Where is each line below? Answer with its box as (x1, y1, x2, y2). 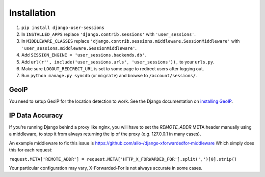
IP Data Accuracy (9, 111, 63, 119)
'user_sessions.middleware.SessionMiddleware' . (21, 45, 137, 51)
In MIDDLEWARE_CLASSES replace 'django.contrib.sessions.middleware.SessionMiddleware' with (21, 38, 240, 44)
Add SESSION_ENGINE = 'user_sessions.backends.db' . (21, 52, 146, 58)
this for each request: (9, 147, 53, 153)
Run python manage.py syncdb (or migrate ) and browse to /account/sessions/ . (21, 73, 197, 79)
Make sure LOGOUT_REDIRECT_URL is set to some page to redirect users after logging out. (21, 65, 204, 71)
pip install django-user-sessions (21, 25, 105, 30)
